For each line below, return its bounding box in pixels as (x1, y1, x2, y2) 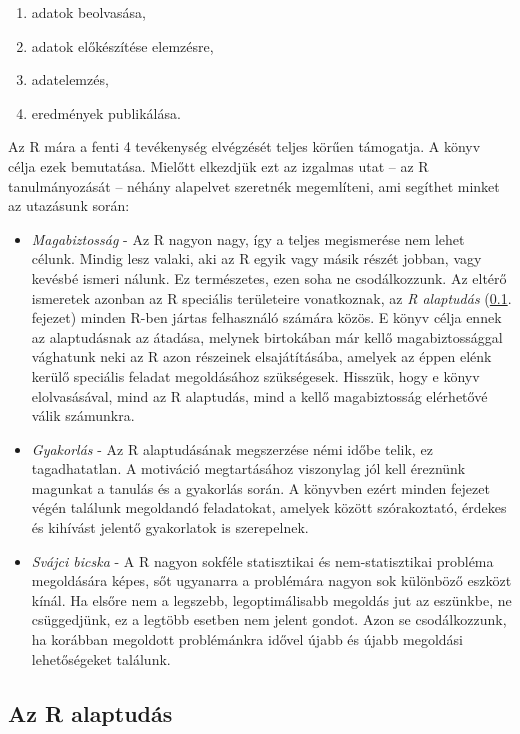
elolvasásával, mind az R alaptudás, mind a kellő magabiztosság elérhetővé (31, 385, 488, 406)
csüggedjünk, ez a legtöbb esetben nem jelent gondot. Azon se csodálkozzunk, (31, 609, 507, 630)
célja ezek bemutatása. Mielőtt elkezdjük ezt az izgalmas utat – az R (8, 155, 429, 176)
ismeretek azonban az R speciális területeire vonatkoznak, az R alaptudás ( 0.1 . (31, 287, 512, 308)
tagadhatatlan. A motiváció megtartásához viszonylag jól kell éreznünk (31, 458, 466, 479)
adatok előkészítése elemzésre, (31, 35, 214, 56)
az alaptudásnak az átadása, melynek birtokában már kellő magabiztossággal (31, 326, 503, 347)
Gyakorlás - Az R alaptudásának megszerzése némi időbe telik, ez (31, 438, 433, 459)
